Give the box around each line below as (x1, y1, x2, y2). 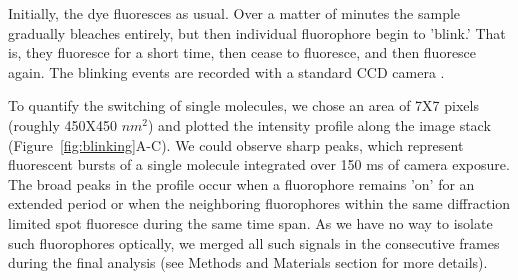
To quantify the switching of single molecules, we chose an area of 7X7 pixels (8, 95, 479, 116)
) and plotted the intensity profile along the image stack (148, 114, 491, 135)
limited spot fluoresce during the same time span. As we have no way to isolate (8, 212, 493, 233)
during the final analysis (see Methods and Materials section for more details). (8, 252, 488, 273)
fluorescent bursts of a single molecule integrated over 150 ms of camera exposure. (8, 154, 510, 175)
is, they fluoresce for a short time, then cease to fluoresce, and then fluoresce (8, 42, 477, 63)
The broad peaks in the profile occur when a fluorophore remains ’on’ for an (8, 173, 475, 194)
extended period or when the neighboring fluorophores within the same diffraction (8, 193, 511, 214)
